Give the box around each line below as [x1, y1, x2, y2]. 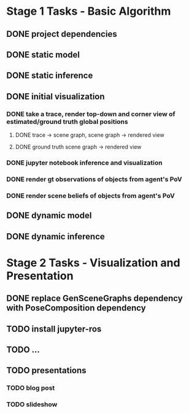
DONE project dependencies [6, 29, 118, 39]
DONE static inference [6, 71, 93, 81]
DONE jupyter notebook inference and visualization [6, 158, 163, 167]
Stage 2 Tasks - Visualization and [6, 256, 180, 269]
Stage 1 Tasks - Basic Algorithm [6, 4, 171, 18]
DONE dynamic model [6, 210, 92, 221]
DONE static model [6, 49, 80, 60]
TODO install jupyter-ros [6, 323, 102, 334]
